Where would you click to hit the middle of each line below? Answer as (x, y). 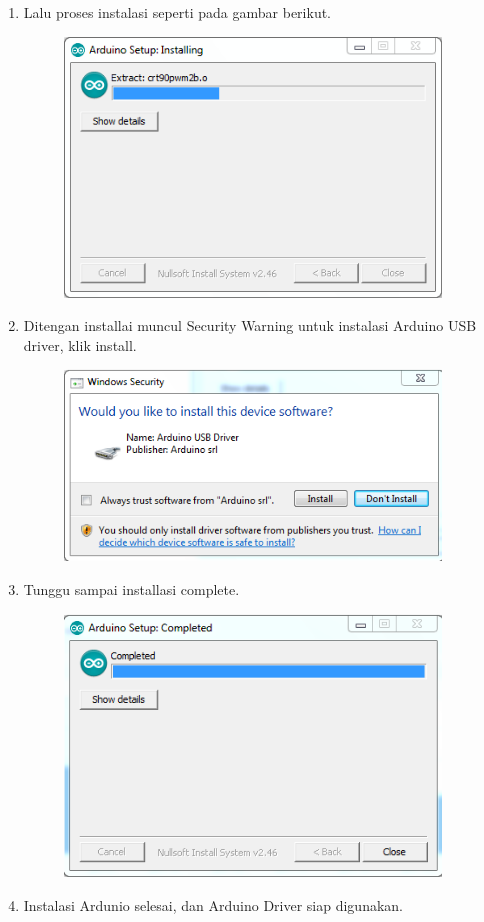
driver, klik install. (80, 344)
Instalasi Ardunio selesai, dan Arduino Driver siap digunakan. (213, 904)
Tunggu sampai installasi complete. (131, 589)
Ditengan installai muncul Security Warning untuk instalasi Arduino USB (250, 325)
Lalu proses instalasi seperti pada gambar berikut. (177, 12)
